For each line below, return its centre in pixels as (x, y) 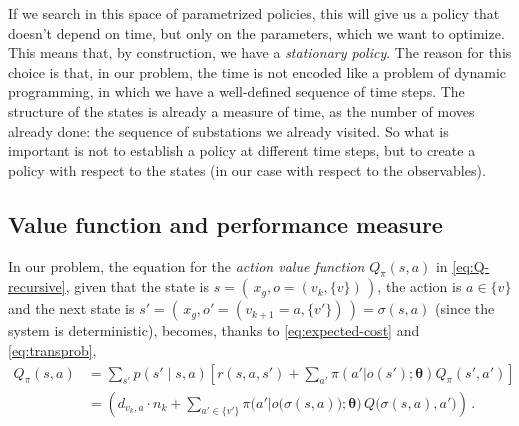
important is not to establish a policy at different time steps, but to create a (242, 150)
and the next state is (71, 308)
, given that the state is (137, 286)
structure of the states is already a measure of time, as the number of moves (241, 110)
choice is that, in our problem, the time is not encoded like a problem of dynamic (257, 71)
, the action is (419, 286)
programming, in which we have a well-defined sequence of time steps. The (236, 91)
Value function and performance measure (225, 223)
